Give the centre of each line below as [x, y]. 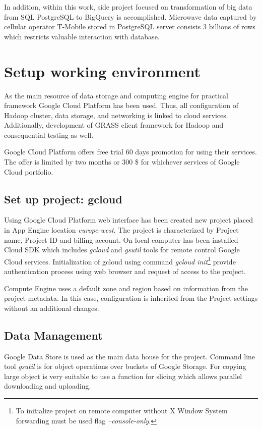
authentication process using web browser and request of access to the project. [125, 271]
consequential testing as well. [49, 135]
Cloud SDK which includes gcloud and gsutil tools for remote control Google [122, 250]
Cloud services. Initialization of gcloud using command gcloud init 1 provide [120, 260]
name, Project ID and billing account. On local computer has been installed [121, 239]
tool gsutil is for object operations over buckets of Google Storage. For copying [125, 366]
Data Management [53, 335]
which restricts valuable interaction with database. [82, 36]
